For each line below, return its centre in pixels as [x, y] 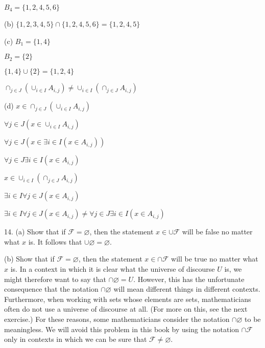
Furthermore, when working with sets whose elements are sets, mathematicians [128, 299]
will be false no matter [217, 232]
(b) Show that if [29, 259]
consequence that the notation [51, 289]
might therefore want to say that [55, 279]
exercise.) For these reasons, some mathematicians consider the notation [117, 319]
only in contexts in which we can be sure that [76, 339]
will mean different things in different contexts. [187, 289]
